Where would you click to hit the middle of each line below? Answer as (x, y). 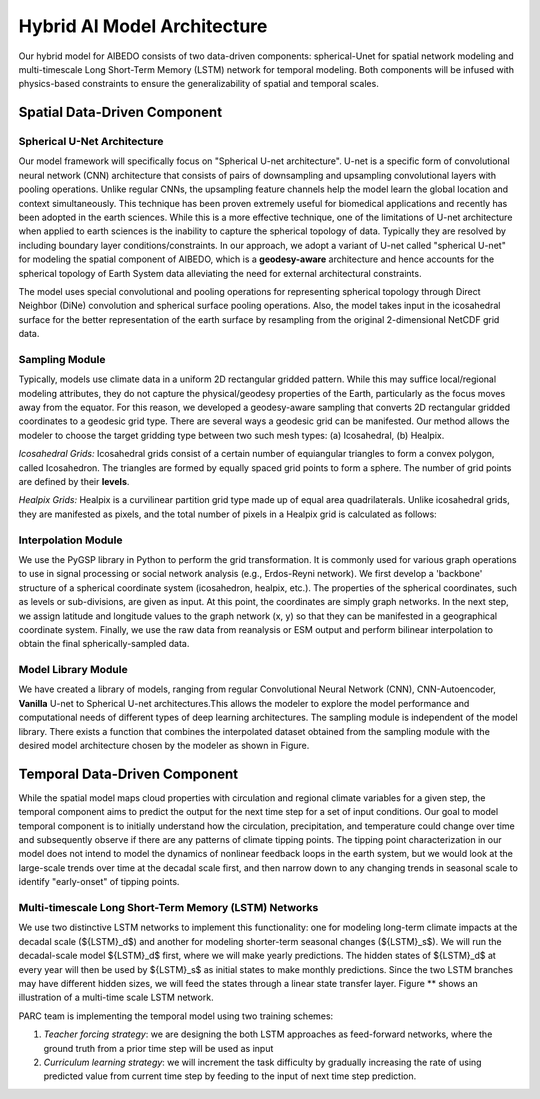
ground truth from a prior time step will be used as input (158, 1048)
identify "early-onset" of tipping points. (99, 882)
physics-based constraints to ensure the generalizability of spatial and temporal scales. (198, 84)
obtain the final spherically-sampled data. (104, 644)
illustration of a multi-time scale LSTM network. (116, 997)
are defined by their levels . (74, 482)
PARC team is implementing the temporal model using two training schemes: (176, 1016)
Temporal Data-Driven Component (128, 773)
